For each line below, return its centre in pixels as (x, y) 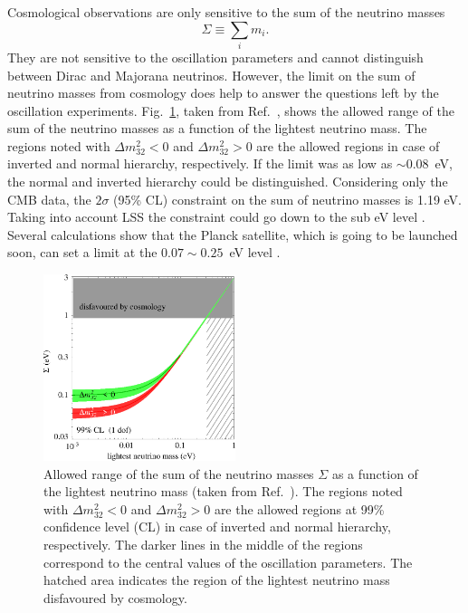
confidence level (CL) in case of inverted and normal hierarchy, (217, 527)
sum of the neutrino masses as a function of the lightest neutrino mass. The (217, 128)
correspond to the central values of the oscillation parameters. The (228, 562)
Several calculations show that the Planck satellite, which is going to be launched (233, 234)
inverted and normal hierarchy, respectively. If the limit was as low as (200, 163)
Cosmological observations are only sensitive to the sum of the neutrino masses (226, 12)
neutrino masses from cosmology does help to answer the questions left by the (223, 93)
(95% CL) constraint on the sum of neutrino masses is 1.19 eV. (287, 199)
